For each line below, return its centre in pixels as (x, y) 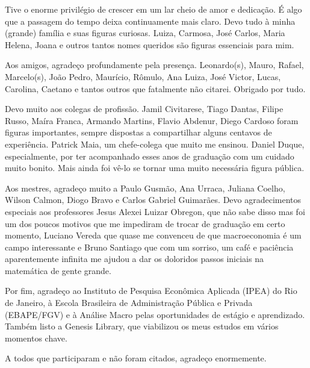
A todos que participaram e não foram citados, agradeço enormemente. (136, 358)
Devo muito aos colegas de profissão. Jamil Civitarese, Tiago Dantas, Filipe (144, 109)
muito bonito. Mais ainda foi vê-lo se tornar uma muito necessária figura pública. (155, 168)
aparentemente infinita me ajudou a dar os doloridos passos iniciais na (134, 259)
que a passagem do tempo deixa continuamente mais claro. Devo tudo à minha (150, 21)
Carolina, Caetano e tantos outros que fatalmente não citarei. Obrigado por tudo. (155, 88)
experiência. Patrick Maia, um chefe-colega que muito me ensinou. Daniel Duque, (155, 144)
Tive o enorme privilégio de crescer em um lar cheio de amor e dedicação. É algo (153, 9)
